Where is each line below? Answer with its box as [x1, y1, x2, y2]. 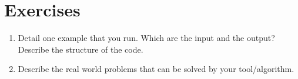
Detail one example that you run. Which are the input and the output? [18, 32, 275, 44]
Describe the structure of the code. [18, 43, 143, 55]
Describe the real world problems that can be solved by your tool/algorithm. [18, 63, 294, 75]
